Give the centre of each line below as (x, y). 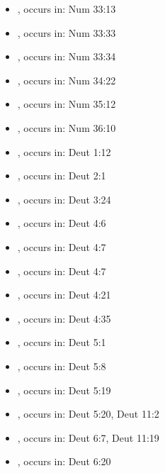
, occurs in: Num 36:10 (67, 127)
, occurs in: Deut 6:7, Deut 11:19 (88, 437)
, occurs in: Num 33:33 (67, 32)
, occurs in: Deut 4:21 (64, 295)
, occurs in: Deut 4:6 (62, 223)
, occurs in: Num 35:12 (67, 104)
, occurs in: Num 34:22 (67, 80)
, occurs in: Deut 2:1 (62, 176)
